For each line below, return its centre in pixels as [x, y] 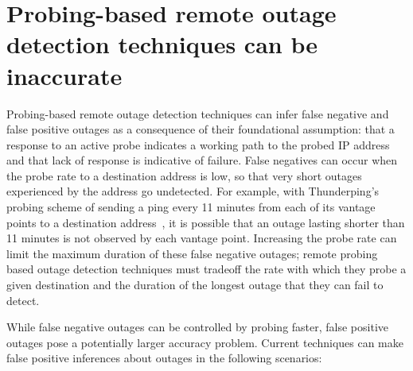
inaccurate [64, 75]
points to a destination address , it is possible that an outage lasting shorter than [206, 222]
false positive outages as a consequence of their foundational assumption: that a [201, 129]
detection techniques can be [162, 44]
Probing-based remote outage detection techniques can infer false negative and [198, 113]
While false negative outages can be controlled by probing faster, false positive [198, 327]
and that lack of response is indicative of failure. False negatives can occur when [202, 160]
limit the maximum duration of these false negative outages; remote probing [192, 253]
